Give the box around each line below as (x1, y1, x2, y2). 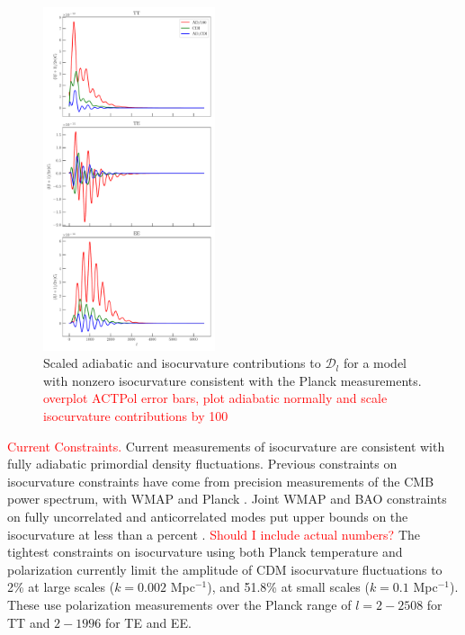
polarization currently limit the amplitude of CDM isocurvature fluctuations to (7, 559, 443, 578)
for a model (343, 353, 407, 372)
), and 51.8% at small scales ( (207, 577, 370, 596)
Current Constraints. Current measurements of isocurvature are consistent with (7, 436, 445, 455)
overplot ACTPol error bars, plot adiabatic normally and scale (43, 389, 388, 407)
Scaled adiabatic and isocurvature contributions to (43, 353, 321, 372)
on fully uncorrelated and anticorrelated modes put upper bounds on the (7, 506, 408, 525)
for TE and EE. (104, 613, 192, 631)
